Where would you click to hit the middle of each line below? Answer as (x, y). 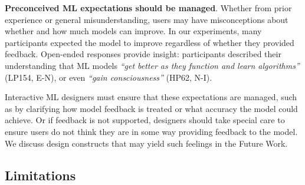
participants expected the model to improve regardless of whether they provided (150, 42)
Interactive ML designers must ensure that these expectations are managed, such (151, 97)
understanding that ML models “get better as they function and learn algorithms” (152, 65)
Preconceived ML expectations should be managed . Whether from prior (148, 8)
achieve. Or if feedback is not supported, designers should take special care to (145, 120)
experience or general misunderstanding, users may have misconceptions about (147, 19)
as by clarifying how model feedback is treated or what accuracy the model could (151, 108)
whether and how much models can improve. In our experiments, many (133, 31)
